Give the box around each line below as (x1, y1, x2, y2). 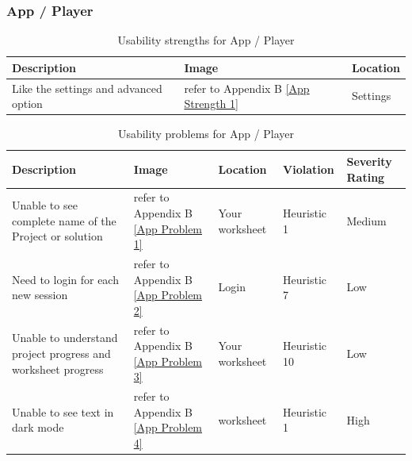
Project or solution (12, 228, 103, 244)
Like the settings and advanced (12, 79, 162, 96)
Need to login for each (12, 271, 119, 287)
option (12, 95, 43, 112)
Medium (346, 212, 387, 229)
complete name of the (12, 212, 116, 229)
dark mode (12, 419, 64, 436)
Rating (346, 168, 385, 185)
